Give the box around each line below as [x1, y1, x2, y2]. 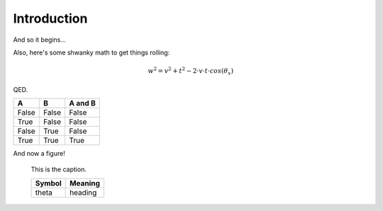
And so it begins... [13, 35, 67, 44]
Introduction [13, 11, 88, 26]
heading [70, 188, 97, 198]
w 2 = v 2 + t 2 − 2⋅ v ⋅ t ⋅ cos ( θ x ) [148, 66, 234, 76]
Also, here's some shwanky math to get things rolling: [13, 48, 170, 57]
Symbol [35, 178, 62, 188]
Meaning [70, 178, 101, 188]
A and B [69, 98, 96, 108]
